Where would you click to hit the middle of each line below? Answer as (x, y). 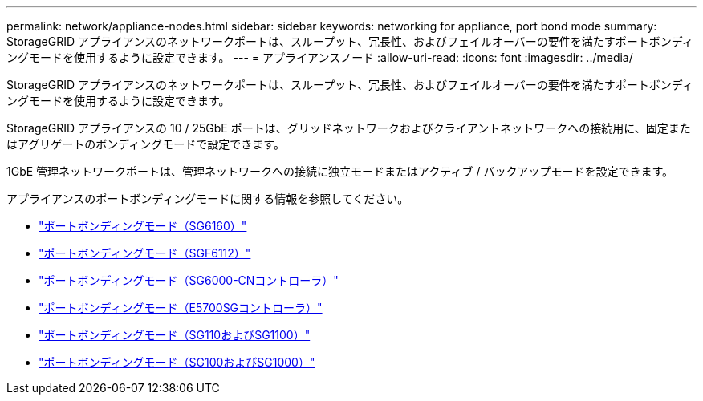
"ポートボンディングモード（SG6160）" (143, 226)
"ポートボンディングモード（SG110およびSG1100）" (175, 335)
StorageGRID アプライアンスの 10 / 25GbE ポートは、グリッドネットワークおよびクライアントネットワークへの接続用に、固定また (349, 128)
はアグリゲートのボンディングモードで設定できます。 (146, 144)
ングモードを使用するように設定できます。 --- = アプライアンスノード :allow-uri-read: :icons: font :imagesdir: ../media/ (320, 57)
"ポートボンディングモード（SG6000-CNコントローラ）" (189, 280)
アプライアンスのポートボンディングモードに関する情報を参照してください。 (208, 198)
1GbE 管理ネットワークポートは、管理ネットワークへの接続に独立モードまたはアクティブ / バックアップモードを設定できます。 (340, 171)
